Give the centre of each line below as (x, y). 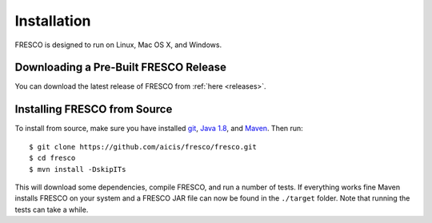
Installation (53, 21)
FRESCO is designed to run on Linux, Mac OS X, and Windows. (118, 45)
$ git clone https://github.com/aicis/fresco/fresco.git (143, 147)
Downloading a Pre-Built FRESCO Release (121, 68)
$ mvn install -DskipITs (78, 169)
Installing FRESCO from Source (94, 109)
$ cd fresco (52, 158)
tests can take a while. (52, 209)
